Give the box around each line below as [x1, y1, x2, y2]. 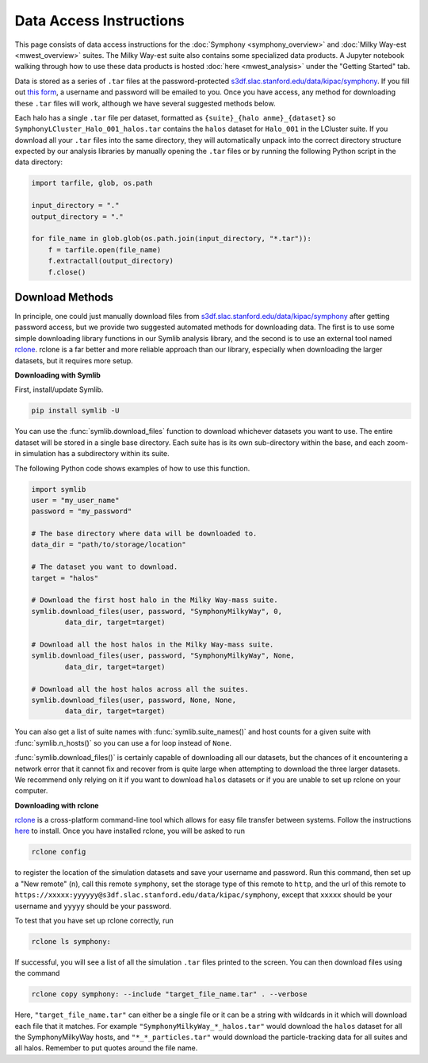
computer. [14, 786, 48, 796]
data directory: [14, 157, 63, 167]
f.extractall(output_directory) [48, 256, 174, 266]
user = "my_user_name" [31, 496, 120, 505]
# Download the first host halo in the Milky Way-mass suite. [31, 596, 278, 604]
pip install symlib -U [31, 406, 120, 416]
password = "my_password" [31, 507, 132, 516]
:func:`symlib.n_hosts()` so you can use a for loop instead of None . [14, 738, 232, 747]
